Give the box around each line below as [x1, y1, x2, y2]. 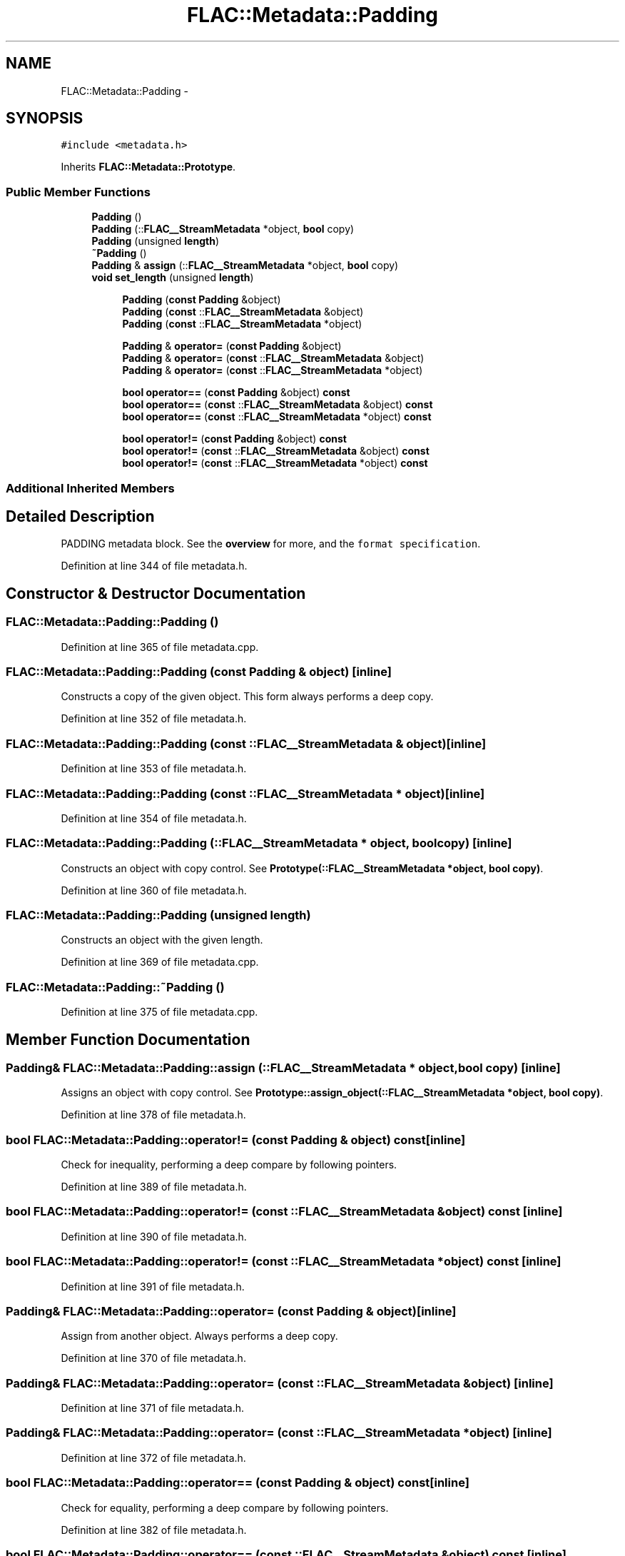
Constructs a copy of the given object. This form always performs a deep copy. [61, 690, 434, 703]
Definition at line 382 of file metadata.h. [61, 1523, 247, 1536]
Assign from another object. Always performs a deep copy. [61, 1330, 338, 1343]
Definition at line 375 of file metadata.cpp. [61, 1006, 258, 1019]
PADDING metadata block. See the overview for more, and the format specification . [61, 537, 481, 550]
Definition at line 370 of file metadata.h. [61, 1352, 246, 1365]
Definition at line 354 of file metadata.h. [61, 812, 247, 824]
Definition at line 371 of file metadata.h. [61, 1402, 244, 1415]
